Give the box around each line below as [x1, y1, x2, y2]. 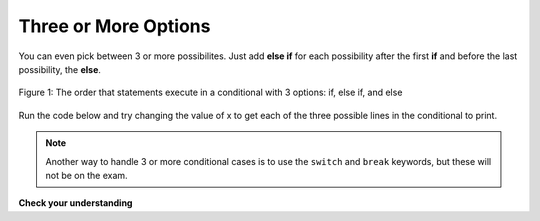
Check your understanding [18, 197, 133, 209]
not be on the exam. [45, 169, 129, 181]
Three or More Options [18, 15, 211, 37]
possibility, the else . [18, 63, 102, 75]
